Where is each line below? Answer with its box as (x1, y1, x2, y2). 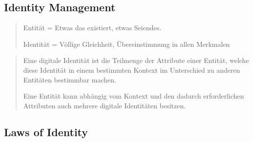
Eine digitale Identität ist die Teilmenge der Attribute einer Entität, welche (23, 55, 249, 65)
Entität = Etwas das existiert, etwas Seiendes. (23, 22, 162, 33)
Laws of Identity (4, 124, 88, 139)
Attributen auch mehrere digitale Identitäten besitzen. (23, 100, 186, 110)
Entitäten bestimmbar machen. (23, 74, 116, 84)
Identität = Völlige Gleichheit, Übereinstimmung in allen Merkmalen (23, 39, 230, 49)
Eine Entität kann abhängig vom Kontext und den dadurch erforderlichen (23, 91, 244, 101)
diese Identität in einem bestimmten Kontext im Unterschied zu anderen (23, 64, 240, 75)
